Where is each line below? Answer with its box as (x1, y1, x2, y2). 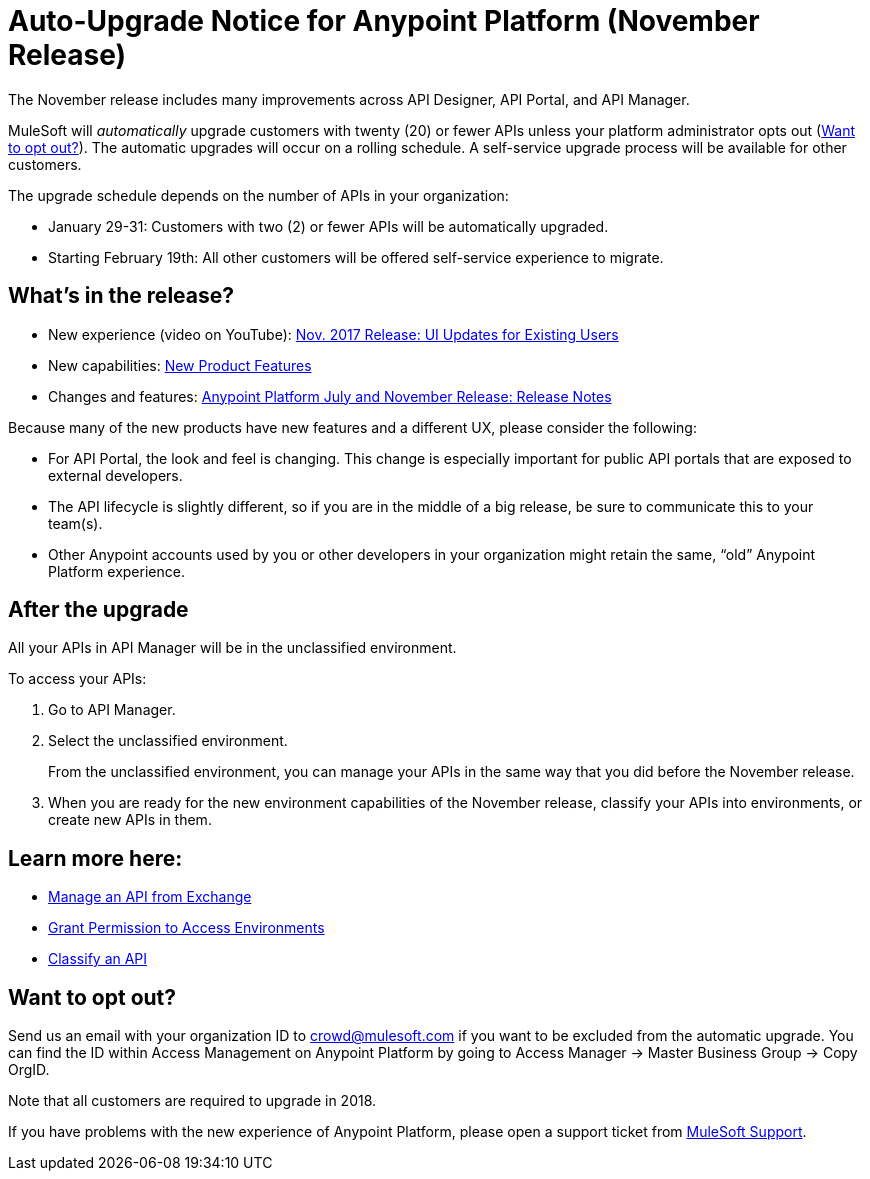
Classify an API (48, 950, 148, 968)
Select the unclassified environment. (48, 732, 288, 750)
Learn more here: (8, 845, 183, 871)
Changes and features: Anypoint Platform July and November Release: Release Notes (48, 387, 612, 405)
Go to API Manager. (48, 701, 176, 719)
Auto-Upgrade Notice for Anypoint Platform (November (8, 4, 760, 38)
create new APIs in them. (48, 811, 212, 829)
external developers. (48, 466, 183, 484)
